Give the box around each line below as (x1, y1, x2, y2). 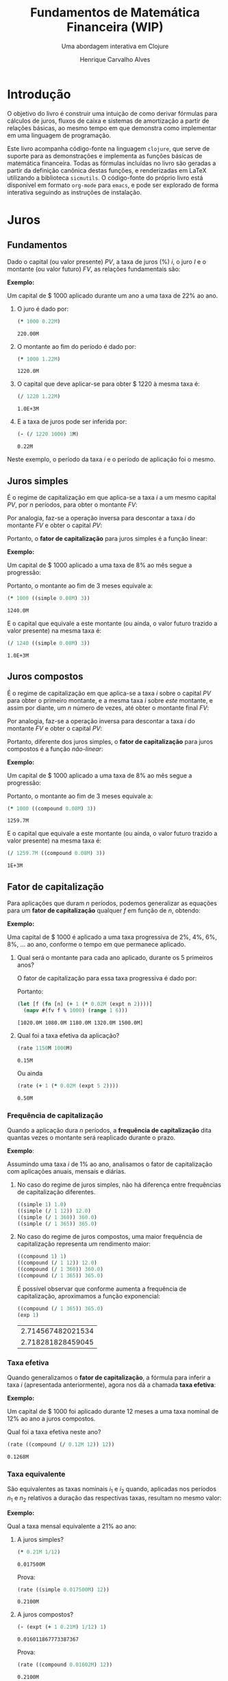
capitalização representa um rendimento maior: (16, 1239, 151, 1248)
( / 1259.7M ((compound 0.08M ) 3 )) (7, 850, 106, 857)
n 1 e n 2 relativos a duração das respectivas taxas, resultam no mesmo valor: (7, 1493, 222, 1503)
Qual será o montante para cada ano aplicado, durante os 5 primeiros (16, 954, 214, 962)
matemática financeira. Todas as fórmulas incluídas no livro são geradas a (7, 159, 216, 167)
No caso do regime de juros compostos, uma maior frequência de (16, 1233, 203, 1241)
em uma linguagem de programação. (7, 131, 112, 139)
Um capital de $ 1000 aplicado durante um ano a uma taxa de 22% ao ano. (7, 291, 218, 300)
